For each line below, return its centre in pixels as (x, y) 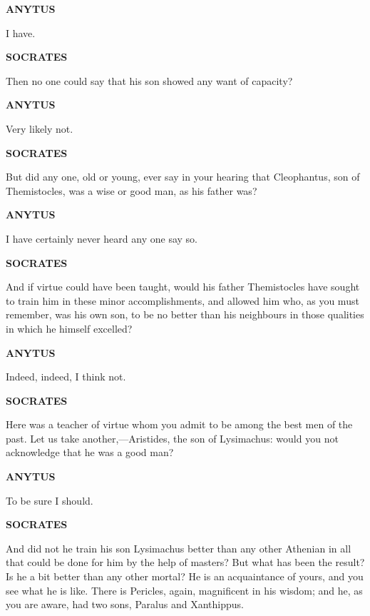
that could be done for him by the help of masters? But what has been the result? (185, 562)
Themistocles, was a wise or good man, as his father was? (132, 190)
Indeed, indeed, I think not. (66, 377)
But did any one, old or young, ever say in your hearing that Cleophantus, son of (183, 177)
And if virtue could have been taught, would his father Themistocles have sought (183, 287)
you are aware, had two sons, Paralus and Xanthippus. (125, 604)
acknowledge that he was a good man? (90, 452)
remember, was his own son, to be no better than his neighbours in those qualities (185, 314)
